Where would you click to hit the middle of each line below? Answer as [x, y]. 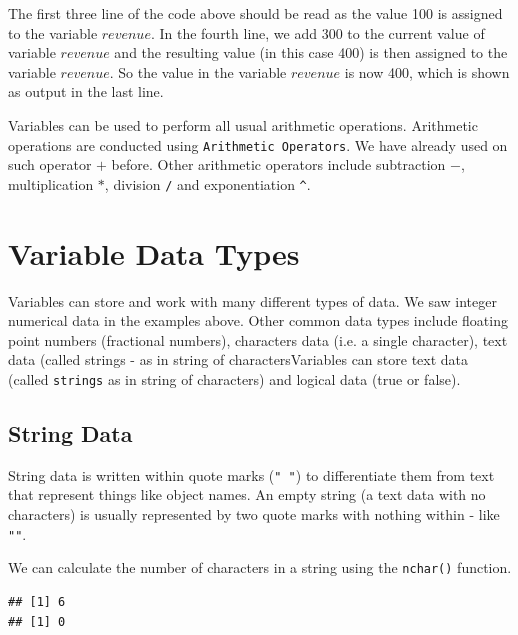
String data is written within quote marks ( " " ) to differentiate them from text [251, 474]
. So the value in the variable [198, 71]
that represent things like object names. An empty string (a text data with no [247, 494]
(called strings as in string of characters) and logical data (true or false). [234, 378]
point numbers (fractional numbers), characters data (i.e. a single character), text [258, 339]
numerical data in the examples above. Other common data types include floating [258, 320]
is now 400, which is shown [427, 71]
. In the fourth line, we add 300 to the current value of [317, 32]
